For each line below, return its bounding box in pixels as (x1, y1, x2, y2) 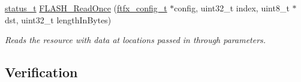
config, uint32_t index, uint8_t (174, 2, 290, 14)
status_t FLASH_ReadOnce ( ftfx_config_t (5, 2, 167, 14)
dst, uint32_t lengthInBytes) (5, 13, 112, 26)
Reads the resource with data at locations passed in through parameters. (5, 34, 266, 46)
